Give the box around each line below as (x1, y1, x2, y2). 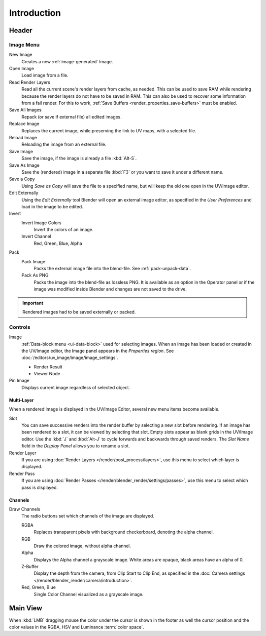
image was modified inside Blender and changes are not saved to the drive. (33, 286, 187, 292)
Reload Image (9, 135, 37, 140)
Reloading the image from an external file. (21, 141, 107, 148)
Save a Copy (9, 176, 35, 182)
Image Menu (9, 41, 40, 48)
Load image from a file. (21, 72, 68, 79)
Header (9, 26, 33, 35)
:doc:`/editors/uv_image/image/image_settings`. (21, 355, 118, 360)
